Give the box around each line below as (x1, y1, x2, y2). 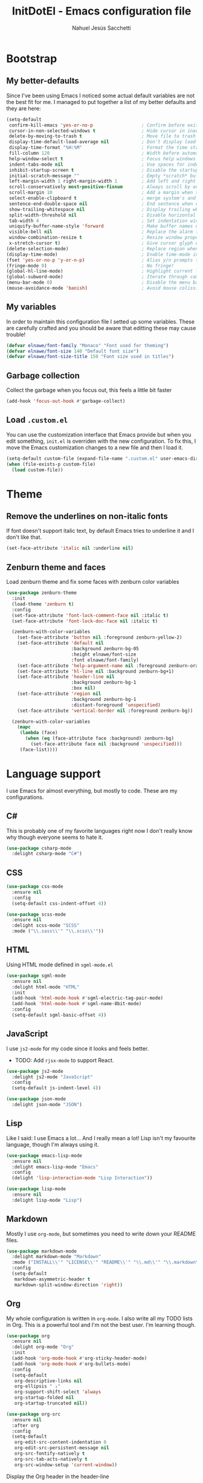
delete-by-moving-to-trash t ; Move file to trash (8, 133, 196, 140)
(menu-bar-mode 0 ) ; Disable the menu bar (6, 279, 201, 285)
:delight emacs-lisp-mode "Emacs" (11, 1164, 98, 1170)
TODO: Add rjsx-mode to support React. (14, 1057, 114, 1064)
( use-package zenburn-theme (6, 590, 77, 596)
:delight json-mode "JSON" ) (11, 1102, 83, 1108)
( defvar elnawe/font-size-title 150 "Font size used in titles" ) (6, 354, 174, 360)
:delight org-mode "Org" (11, 1344, 74, 1350)
